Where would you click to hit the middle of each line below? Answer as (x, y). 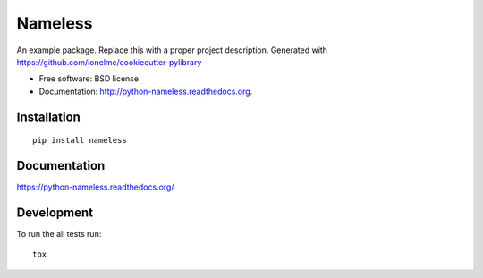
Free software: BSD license (89, 79)
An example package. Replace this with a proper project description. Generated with (172, 50)
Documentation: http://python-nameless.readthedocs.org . (146, 91)
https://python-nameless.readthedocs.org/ (95, 187)
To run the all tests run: (59, 233)
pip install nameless (80, 140)
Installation (48, 117)
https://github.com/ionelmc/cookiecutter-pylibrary (109, 62)
